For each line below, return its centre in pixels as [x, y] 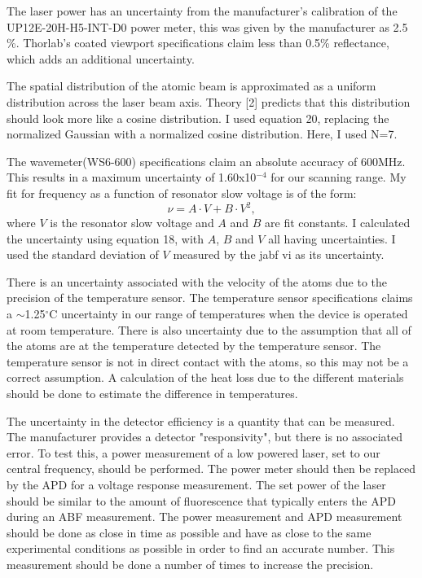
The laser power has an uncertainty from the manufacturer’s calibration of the [202, 11]
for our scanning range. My [338, 177]
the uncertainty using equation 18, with [105, 238]
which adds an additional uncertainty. [101, 58]
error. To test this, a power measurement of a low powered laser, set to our [193, 452]
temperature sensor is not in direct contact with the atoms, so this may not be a [208, 361]
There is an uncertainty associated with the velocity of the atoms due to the [197, 281]
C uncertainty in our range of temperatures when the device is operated [229, 313]
